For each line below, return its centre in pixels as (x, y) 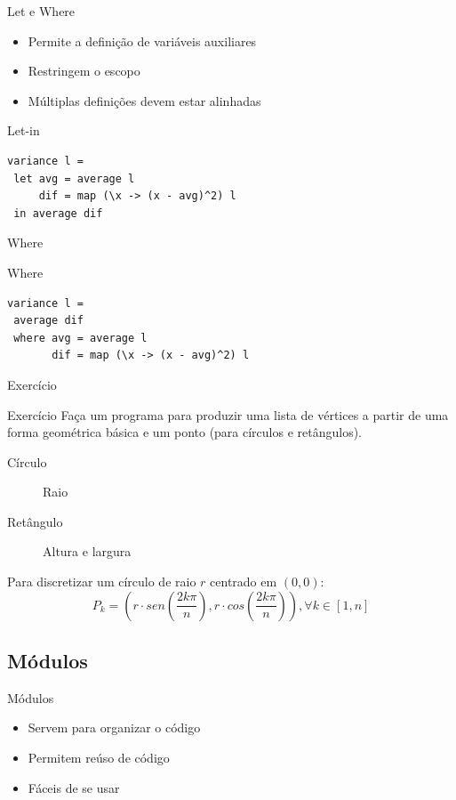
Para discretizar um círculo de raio (102, 582)
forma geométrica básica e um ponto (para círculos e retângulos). (185, 432)
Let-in (24, 130)
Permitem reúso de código (99, 758)
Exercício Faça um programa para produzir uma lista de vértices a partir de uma (228, 414)
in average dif (58, 213)
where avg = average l (80, 338)
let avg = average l (74, 178)
